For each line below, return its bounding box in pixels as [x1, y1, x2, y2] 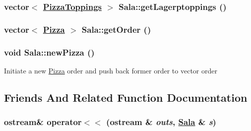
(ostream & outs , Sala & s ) [106, 116, 216, 128]
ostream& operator [4, 116, 82, 128]
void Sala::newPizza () [4, 46, 95, 58]
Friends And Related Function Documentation [4, 89, 248, 105]
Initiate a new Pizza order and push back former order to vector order [4, 65, 217, 75]
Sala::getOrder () [81, 23, 151, 35]
